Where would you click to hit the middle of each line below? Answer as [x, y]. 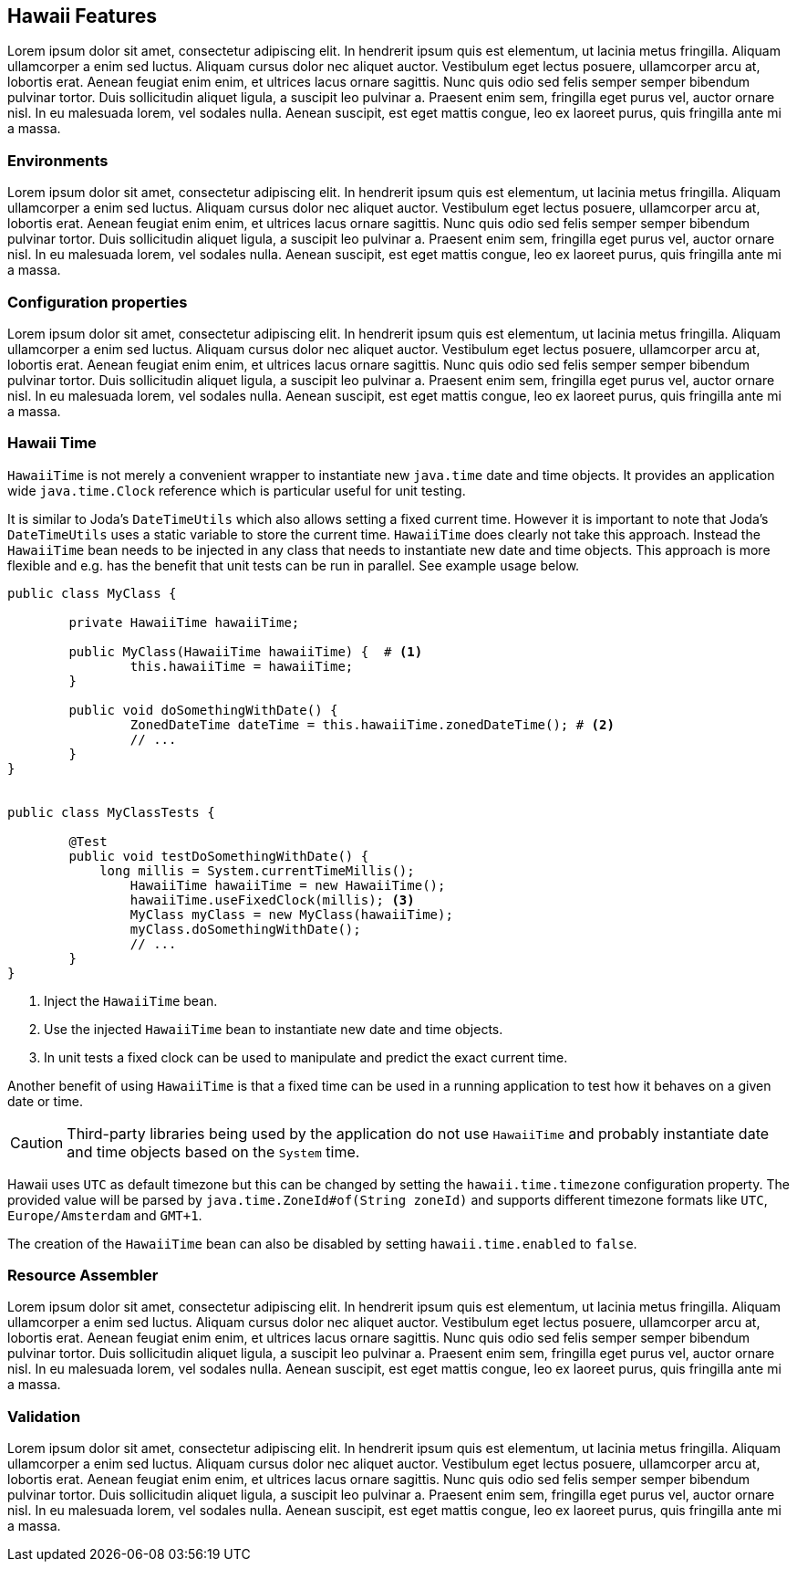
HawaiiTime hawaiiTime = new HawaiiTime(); [288, 885]
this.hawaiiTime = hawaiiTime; [242, 666]
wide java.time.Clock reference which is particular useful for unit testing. [237, 490]
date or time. [46, 1101]
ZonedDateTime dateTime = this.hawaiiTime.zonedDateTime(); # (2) [372, 724]
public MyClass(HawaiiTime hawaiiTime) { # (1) [246, 651]
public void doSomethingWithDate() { [203, 710]
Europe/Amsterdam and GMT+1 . [105, 1215]
